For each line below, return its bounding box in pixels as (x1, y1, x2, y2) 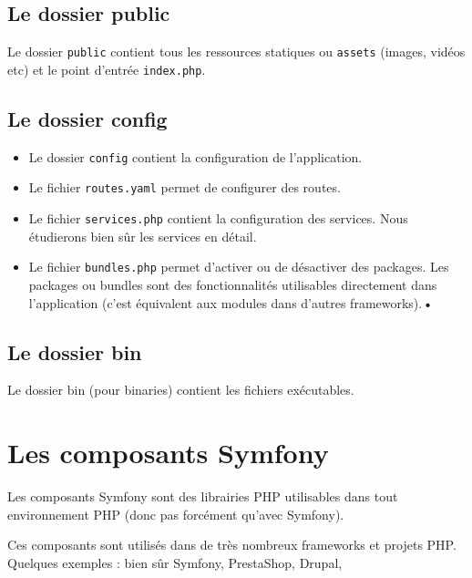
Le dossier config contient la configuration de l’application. (28, 147, 363, 166)
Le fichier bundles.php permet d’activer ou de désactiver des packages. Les (28, 257, 449, 276)
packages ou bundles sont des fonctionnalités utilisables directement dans (28, 274, 437, 294)
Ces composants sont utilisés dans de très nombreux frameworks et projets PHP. (7, 535, 457, 554)
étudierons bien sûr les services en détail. (28, 226, 257, 245)
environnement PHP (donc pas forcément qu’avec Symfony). (7, 504, 344, 523)
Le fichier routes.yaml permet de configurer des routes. (28, 178, 341, 197)
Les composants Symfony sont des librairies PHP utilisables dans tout (7, 487, 398, 506)
